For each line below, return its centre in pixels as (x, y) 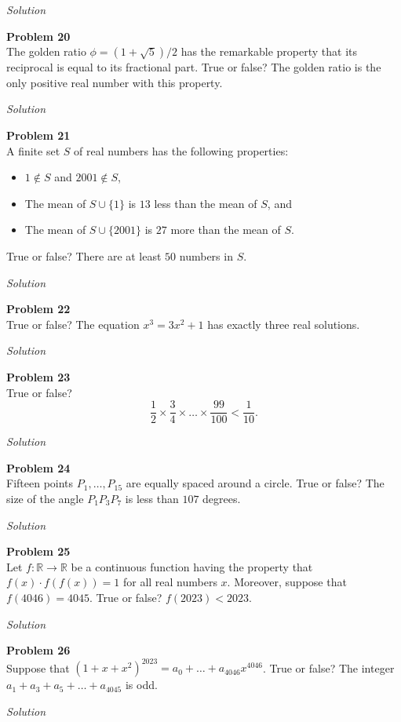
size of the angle (45, 498)
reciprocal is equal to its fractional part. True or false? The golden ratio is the (194, 67)
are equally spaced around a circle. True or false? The (255, 483)
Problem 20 (38, 36)
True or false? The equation (73, 324)
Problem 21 (38, 135)
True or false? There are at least (84, 255)
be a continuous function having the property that (192, 566)
